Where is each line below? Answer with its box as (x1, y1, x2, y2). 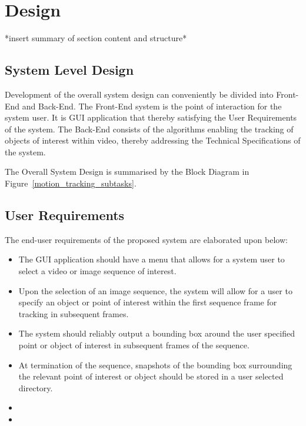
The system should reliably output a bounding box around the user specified (18, 327, 295, 340)
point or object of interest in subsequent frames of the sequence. (18, 339, 250, 351)
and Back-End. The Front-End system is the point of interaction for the (22, 99, 282, 112)
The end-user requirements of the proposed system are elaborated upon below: (5, 233, 288, 245)
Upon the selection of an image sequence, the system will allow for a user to (18, 284, 292, 297)
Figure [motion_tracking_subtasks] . (5, 177, 137, 189)
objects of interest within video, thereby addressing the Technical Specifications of (5, 134, 301, 147)
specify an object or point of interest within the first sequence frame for (18, 296, 277, 308)
